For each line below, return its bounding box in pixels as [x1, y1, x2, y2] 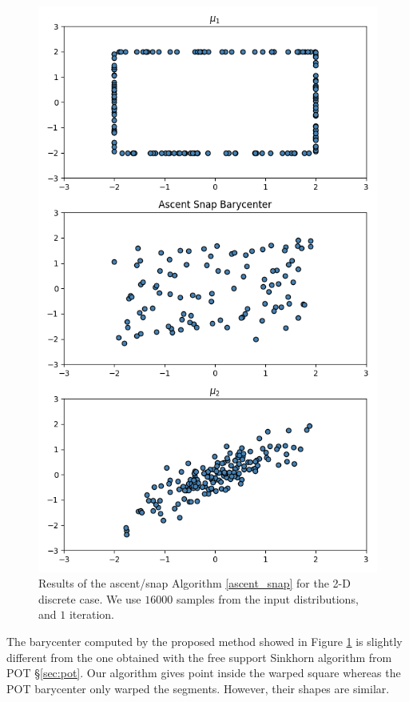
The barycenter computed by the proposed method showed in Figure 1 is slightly [6, 633, 403, 650]
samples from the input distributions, [176, 590, 359, 607]
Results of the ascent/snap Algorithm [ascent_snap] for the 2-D [38, 575, 351, 592]
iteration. [69, 606, 114, 623]
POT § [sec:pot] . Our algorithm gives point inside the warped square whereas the [6, 664, 401, 681]
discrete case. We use [38, 590, 141, 607]
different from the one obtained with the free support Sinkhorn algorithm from [6, 648, 392, 665]
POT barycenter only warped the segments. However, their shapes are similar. [6, 680, 390, 696]
